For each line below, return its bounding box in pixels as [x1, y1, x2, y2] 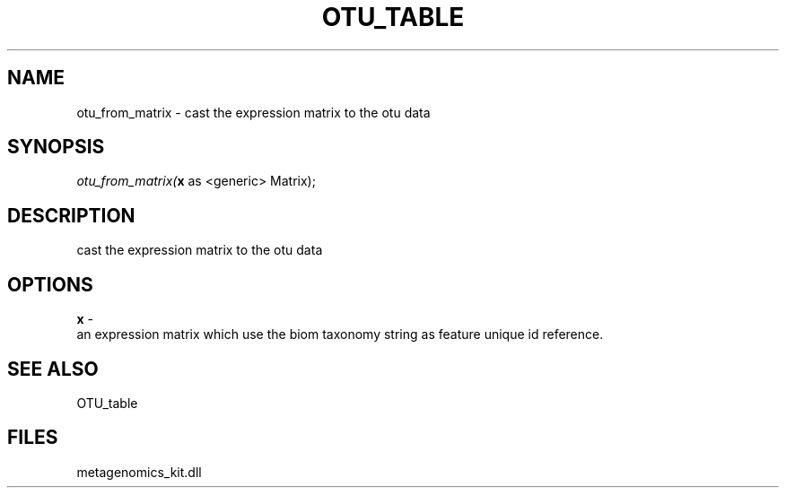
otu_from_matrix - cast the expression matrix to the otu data [76, 104, 431, 120]
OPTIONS [7, 273, 93, 296]
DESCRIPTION [7, 204, 135, 227]
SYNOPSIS [7, 135, 105, 159]
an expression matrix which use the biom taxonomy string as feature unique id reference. [76, 326, 604, 343]
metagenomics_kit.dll [76, 464, 202, 480]
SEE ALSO [7, 357, 99, 380]
